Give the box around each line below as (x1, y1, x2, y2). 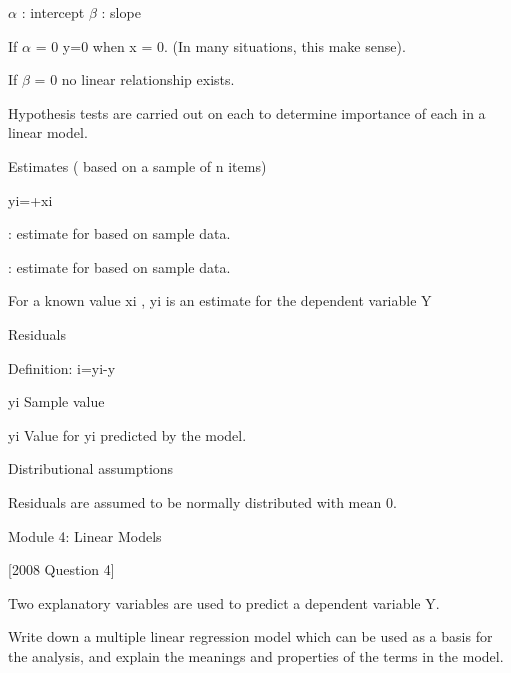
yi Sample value (8, 391, 105, 412)
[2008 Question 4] (8, 559, 115, 580)
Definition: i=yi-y (8, 357, 116, 378)
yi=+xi (8, 189, 53, 210)
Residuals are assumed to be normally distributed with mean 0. (8, 491, 397, 512)
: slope (101, 2, 141, 22)
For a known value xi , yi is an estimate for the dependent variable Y (8, 290, 432, 311)
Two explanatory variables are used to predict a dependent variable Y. (8, 592, 440, 613)
